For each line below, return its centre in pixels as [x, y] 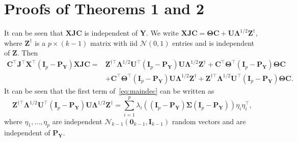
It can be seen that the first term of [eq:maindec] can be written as [109, 90]
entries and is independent [213, 42]
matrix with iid [114, 42]
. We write [162, 33]
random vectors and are [209, 121]
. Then [28, 53]
